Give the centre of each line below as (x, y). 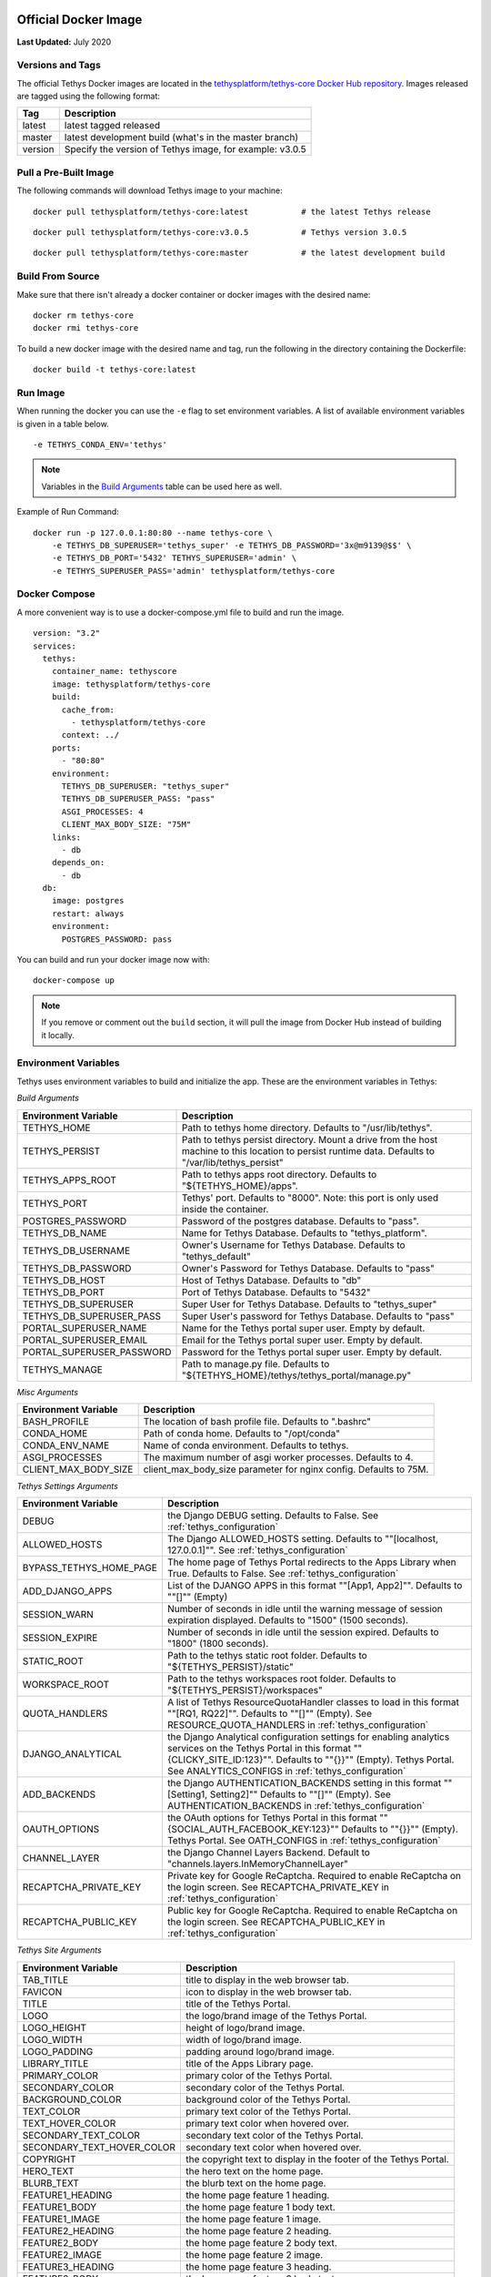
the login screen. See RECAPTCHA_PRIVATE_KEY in (278, 1887)
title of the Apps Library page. (250, 2063)
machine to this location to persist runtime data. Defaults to (308, 1150)
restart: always (88, 914)
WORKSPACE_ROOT (66, 1685)
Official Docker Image (80, 20)
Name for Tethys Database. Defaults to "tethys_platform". (304, 1232)
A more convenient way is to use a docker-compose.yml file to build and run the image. (180, 612)
